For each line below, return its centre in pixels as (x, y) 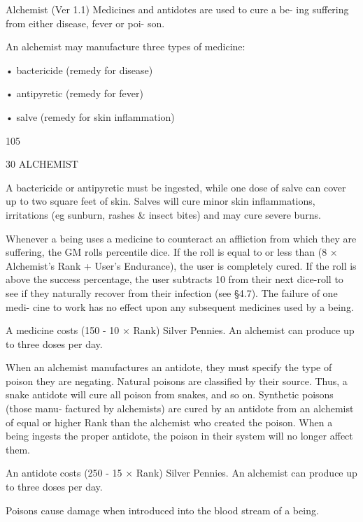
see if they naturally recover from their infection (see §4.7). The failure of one (172, 292)
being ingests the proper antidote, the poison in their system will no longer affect (179, 436)
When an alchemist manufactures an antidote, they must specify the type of (169, 367)
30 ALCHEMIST (42, 164)
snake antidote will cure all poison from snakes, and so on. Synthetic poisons (170, 394)
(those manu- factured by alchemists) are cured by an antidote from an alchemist (180, 408)
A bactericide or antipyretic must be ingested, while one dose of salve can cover (176, 187)
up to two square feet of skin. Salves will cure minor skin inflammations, (161, 201)
